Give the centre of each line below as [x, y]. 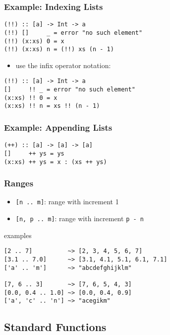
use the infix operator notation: [63, 65]
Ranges [19, 183]
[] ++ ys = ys [34, 153]
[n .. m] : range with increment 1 [67, 202]
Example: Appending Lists [58, 127]
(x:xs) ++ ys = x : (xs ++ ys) [56, 162]
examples [18, 235]
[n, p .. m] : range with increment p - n [80, 218]
